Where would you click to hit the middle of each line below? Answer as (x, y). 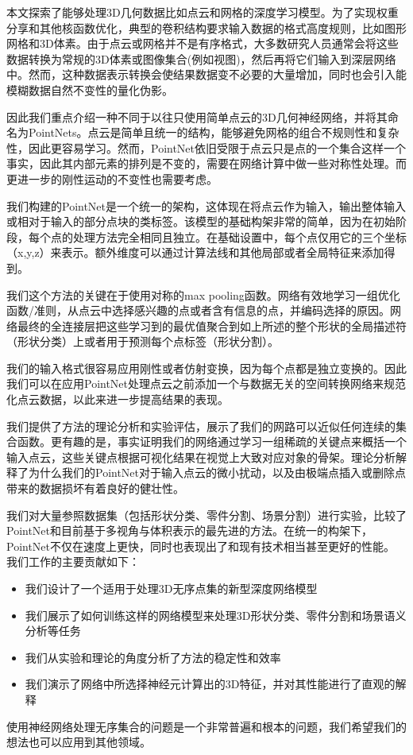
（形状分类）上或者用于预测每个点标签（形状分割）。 (143, 341)
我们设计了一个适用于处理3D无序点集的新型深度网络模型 (171, 588)
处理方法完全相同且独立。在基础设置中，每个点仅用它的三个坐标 (239, 236)
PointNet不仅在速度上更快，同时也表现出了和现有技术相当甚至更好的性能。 (201, 546)
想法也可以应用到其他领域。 (79, 742)
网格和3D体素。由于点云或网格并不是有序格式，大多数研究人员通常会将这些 (203, 43)
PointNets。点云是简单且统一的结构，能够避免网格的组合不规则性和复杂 (214, 132)
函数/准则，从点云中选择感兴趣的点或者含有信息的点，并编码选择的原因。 (198, 310)
